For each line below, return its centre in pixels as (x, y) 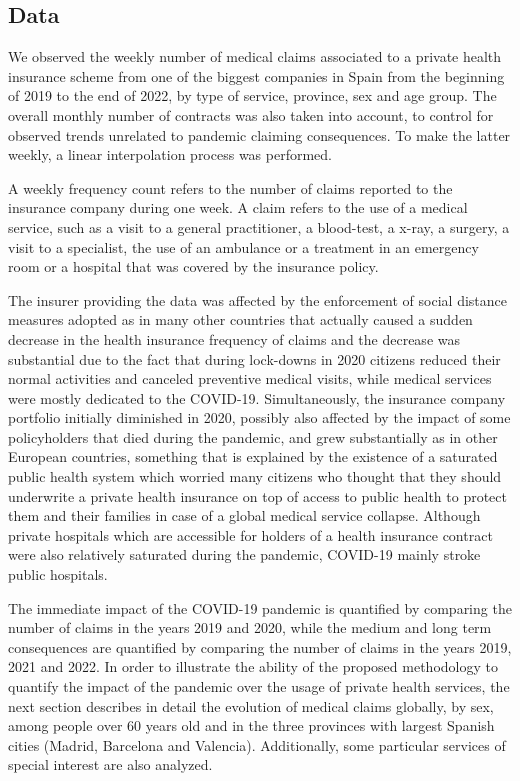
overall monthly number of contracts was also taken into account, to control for (251, 114)
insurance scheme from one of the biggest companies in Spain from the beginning (256, 75)
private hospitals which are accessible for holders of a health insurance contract (250, 534)
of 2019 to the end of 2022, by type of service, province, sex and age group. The (252, 95)
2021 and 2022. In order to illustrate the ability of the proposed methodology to (253, 666)
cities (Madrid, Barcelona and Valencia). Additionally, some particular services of (257, 744)
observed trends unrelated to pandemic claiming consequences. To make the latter (259, 134)
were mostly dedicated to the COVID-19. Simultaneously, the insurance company (257, 397)
